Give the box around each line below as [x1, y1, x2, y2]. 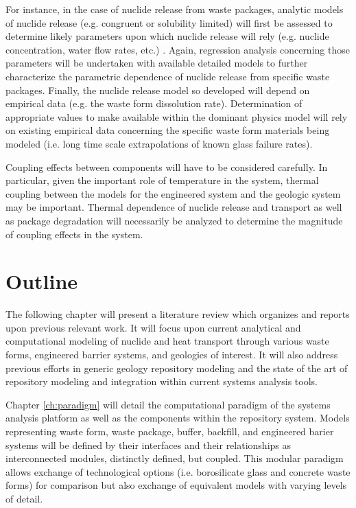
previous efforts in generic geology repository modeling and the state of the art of [5, 360, 348, 375]
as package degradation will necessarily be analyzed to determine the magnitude [5, 213, 343, 227]
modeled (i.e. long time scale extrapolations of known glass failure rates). [5, 136, 313, 150]
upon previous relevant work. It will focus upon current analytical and [5, 320, 301, 334]
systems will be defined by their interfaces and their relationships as [5, 437, 292, 452]
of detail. [5, 491, 43, 505]
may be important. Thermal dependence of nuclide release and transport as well [5, 200, 342, 214]
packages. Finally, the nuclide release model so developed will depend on [5, 82, 310, 97]
